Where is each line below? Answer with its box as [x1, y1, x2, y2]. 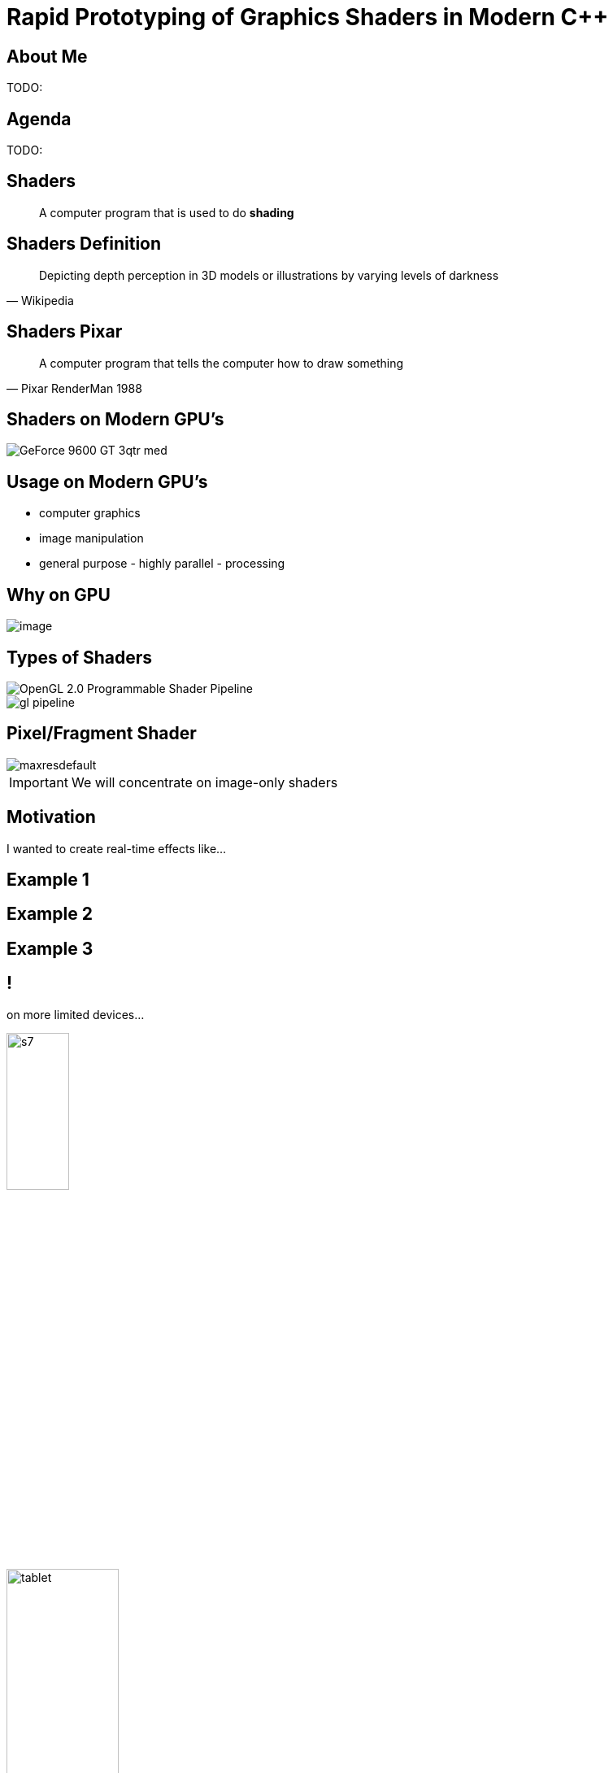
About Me [7, 46, 88, 67]
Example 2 [7, 904, 93, 925]
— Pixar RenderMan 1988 [7, 381, 142, 395]
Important [9, 773, 68, 791]
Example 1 [7, 869, 89, 891]
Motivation [7, 807, 96, 828]
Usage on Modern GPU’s [7, 471, 208, 492]
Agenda [7, 108, 72, 129]
